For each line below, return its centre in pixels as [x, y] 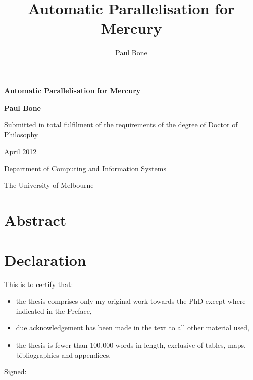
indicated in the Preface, [54, 311]
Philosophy [21, 134]
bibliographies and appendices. [63, 354]
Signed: [15, 372]
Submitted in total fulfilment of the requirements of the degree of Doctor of [121, 125]
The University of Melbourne [49, 185]
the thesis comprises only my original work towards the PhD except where [131, 301]
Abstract [35, 220]
